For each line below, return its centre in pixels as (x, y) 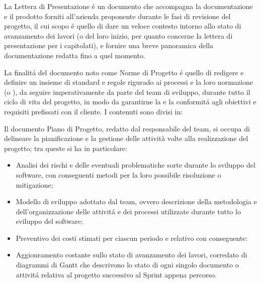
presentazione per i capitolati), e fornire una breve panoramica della (109, 45)
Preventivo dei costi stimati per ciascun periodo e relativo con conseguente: (132, 238)
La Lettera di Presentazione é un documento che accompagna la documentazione (128, 6)
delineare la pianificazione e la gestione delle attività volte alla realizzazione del (126, 138)
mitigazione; (34, 184)
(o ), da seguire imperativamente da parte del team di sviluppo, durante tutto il (127, 92)
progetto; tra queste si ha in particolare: (66, 148)
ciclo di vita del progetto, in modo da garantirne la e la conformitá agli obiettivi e (130, 102)
